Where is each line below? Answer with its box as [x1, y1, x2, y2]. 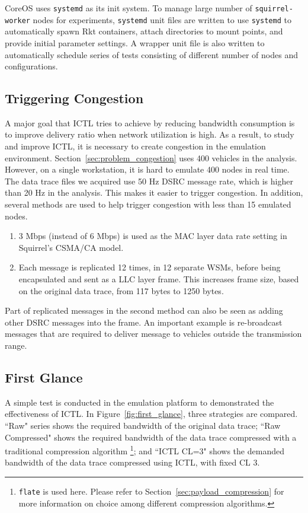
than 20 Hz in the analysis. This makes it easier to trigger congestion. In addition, [5, 186, 303, 199]
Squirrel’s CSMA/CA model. [18, 241, 124, 253]
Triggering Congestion [5, 89, 144, 107]
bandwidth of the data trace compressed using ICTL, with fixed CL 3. [5, 456, 260, 469]
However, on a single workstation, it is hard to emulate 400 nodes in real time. [5, 163, 290, 176]
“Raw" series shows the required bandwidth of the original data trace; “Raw [5, 419, 281, 431]
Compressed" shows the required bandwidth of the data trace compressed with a [5, 431, 297, 443]
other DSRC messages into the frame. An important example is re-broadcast [5, 316, 283, 328]
